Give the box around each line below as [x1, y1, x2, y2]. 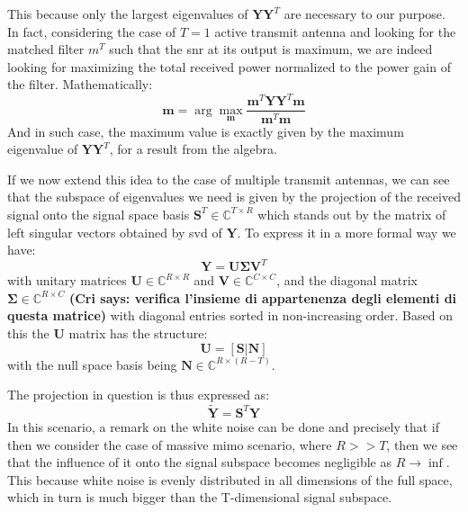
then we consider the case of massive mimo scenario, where [7, 435, 332, 454]
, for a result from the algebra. [109, 139, 277, 158]
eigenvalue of [7, 139, 78, 158]
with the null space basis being [7, 355, 177, 373]
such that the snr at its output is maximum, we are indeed [109, 40, 433, 58]
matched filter [7, 40, 85, 58]
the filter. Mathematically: [7, 75, 153, 94]
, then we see [386, 435, 458, 454]
